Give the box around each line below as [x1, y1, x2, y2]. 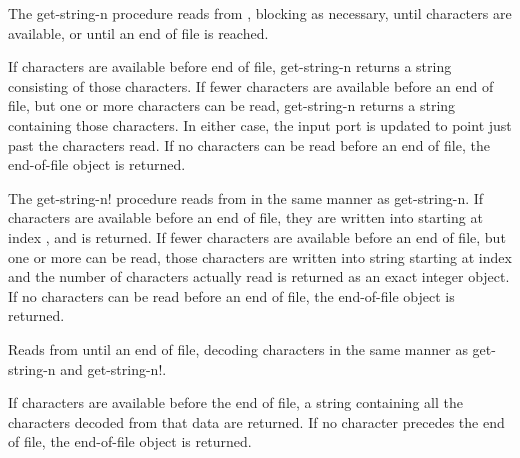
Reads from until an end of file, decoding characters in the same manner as [8, 338, 468, 359]
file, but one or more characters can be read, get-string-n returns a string [8, 95, 456, 116]
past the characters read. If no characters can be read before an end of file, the [8, 134, 490, 155]
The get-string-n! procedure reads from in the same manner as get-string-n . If [8, 187, 484, 208]
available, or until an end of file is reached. [8, 22, 269, 43]
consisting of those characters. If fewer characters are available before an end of [8, 75, 494, 96]
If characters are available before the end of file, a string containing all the [8, 392, 463, 413]
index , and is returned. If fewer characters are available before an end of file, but [8, 226, 506, 247]
